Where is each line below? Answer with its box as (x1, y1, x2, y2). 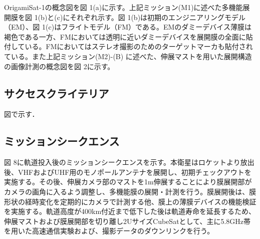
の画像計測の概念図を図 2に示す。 (4, 61, 115, 71)
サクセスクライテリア (4, 85, 109, 101)
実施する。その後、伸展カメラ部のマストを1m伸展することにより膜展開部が (4, 176, 252, 187)
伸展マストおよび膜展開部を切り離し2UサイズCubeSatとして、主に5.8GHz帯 (4, 215, 251, 226)
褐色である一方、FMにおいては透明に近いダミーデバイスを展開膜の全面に (4, 31, 246, 42)
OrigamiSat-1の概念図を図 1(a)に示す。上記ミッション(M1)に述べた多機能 (4, 2, 243, 12)
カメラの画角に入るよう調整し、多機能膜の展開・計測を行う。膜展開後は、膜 (4, 186, 256, 196)
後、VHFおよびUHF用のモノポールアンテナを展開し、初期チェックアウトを (4, 166, 251, 177)
